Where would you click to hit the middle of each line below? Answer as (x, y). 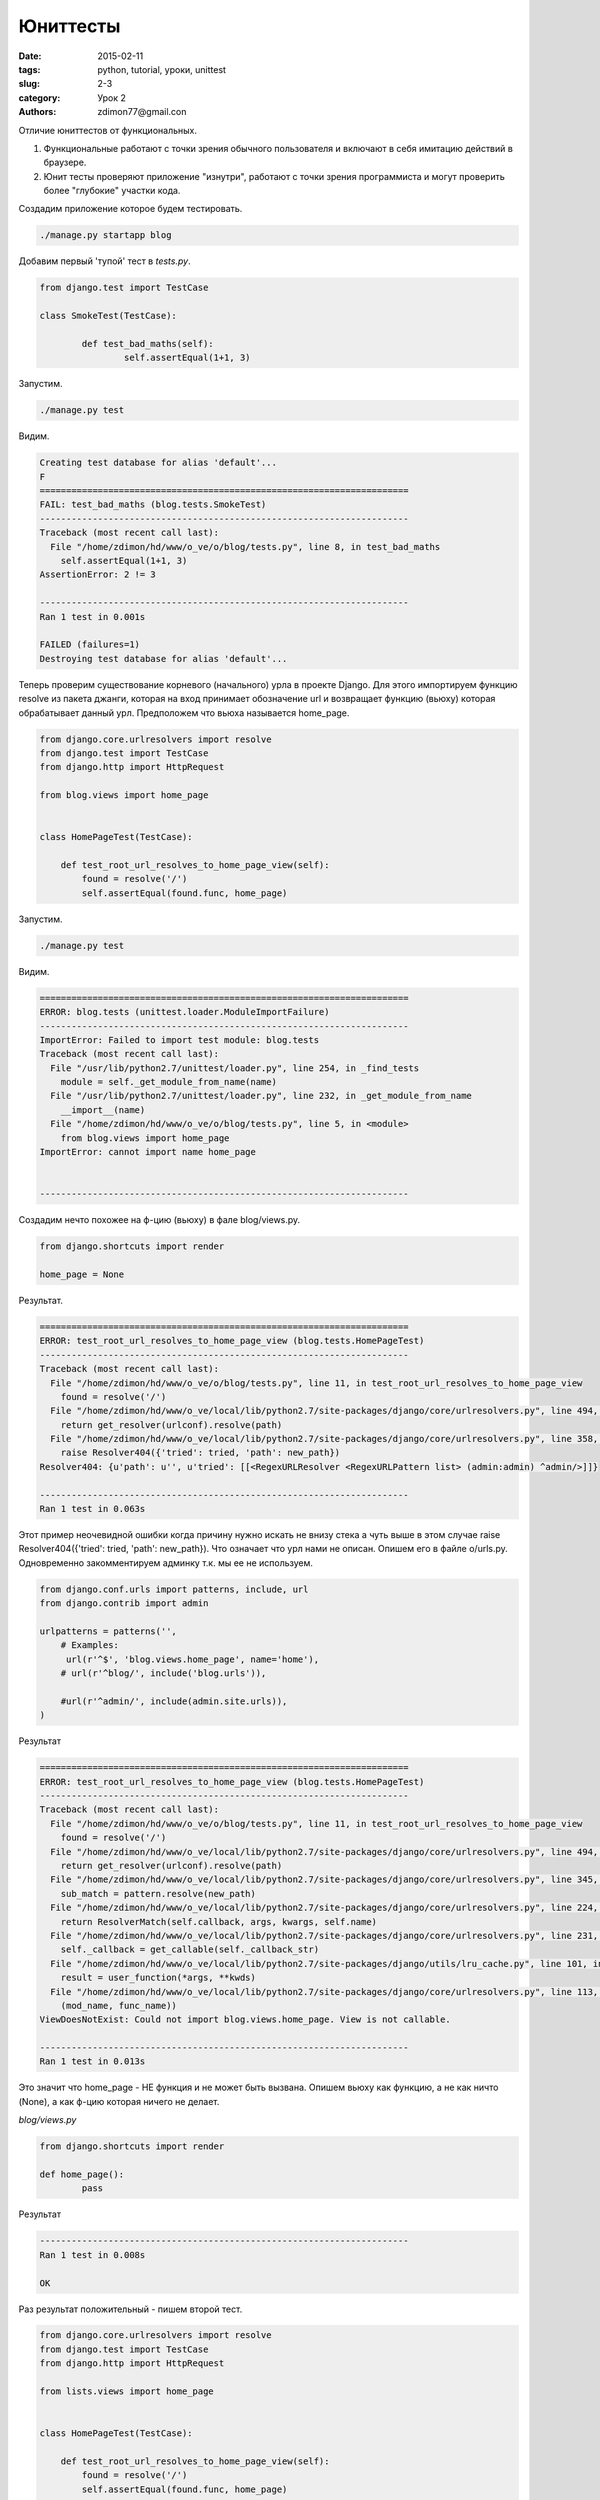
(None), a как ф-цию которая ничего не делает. (119, 2101)
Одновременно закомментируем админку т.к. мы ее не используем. (166, 1562)
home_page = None (82, 1274)
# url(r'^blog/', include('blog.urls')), (163, 1673)
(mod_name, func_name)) (118, 2005)
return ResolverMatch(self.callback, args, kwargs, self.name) (219, 1921)
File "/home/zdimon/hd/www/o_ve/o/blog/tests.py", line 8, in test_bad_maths (245, 546)
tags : (29, 69)
